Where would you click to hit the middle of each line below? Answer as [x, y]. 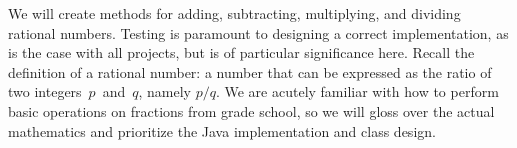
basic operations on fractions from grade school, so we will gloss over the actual [251, 110]
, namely [164, 91]
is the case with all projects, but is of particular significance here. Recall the [241, 52]
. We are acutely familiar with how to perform [357, 91]
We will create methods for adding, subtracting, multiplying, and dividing [234, 13]
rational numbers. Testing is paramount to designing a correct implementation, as [258, 32]
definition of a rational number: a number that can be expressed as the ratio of [250, 71]
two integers [45, 91]
